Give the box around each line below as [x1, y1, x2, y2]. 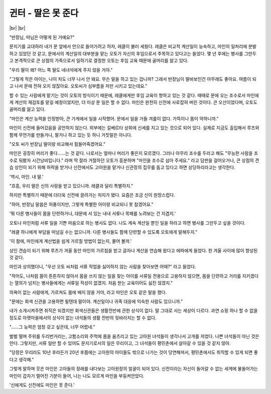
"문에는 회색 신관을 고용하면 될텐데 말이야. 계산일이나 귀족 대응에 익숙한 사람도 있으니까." [9, 299, 183, 305]
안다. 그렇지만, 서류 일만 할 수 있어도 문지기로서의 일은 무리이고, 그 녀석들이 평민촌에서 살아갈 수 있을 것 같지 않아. [9, 340, 231, 346]
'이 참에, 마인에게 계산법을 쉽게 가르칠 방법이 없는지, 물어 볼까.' [9, 238, 132, 244]
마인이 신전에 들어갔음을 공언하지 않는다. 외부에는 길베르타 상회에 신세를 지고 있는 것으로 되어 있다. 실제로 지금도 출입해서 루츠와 [9, 125, 259, 131]
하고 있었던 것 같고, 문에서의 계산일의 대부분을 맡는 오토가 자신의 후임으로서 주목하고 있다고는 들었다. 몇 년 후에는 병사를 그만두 [9, 50, 257, 56]
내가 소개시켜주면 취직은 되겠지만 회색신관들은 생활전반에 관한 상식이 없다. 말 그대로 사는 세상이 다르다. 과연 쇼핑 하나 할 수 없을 [9, 308, 258, 314]
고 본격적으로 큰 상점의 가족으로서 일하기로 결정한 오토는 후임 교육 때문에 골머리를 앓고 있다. [9, 58, 189, 64]
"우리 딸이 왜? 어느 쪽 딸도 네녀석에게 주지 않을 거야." [9, 67, 113, 73]
